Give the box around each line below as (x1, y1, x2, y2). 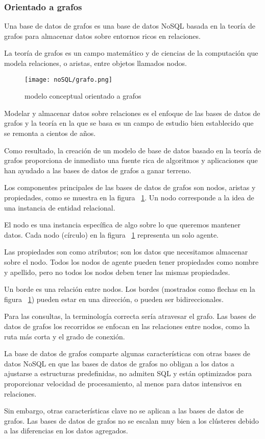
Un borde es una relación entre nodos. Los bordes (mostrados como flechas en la (4, 284, 255, 294)
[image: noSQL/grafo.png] (25, 76, 112, 83)
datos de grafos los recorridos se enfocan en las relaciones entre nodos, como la (4, 320, 250, 331)
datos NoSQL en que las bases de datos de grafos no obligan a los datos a (4, 358, 234, 368)
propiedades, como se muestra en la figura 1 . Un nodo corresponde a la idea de (4, 192, 254, 202)
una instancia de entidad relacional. (4, 202, 115, 213)
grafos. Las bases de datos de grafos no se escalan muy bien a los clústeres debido (4, 415, 259, 426)
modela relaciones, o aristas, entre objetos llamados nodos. (4, 58, 187, 68)
